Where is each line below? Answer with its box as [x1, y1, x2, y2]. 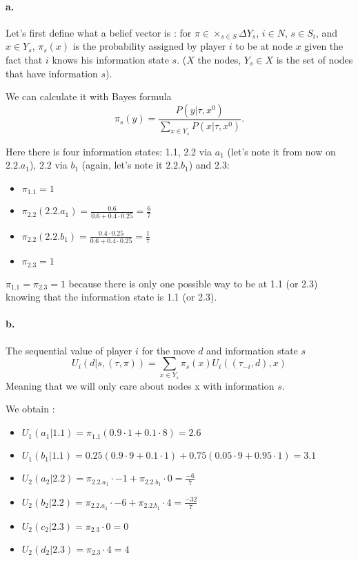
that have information [6, 66, 98, 80]
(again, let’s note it [81, 158, 163, 172]
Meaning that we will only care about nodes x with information [6, 378, 275, 392]
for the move [141, 343, 195, 357]
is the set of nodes [276, 52, 353, 66]
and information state [206, 343, 298, 357]
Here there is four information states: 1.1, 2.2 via [6, 144, 212, 158]
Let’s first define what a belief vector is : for [6, 25, 192, 39]
